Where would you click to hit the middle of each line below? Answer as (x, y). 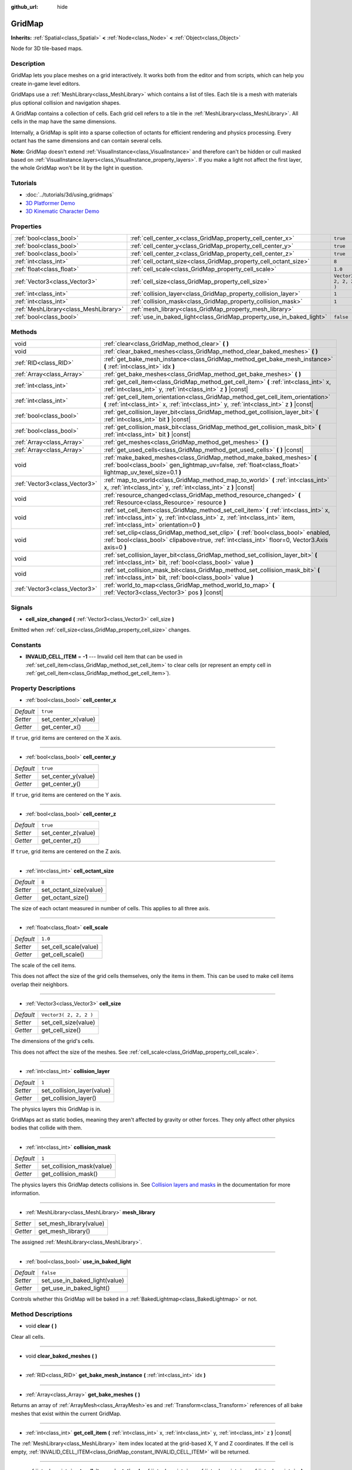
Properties (26, 226)
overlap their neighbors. (40, 984)
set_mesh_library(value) (72, 1224)
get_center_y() (61, 784)
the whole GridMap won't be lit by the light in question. (77, 168)
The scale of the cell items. (43, 965)
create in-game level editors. (45, 83)
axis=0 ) (115, 547)
